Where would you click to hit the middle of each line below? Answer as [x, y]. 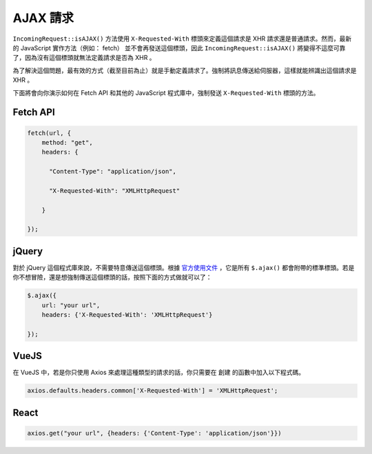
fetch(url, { [49, 133]
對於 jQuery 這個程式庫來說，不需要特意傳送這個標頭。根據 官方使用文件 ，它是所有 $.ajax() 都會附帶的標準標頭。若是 [184, 267]
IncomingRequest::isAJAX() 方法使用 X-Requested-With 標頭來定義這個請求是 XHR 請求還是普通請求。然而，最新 [182, 39]
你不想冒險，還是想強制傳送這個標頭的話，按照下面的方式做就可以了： [112, 277]
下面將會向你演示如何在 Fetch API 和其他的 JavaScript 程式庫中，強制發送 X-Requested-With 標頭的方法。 [166, 92]
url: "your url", [71, 305]
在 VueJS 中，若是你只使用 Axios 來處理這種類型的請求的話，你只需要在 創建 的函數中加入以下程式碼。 [159, 373]
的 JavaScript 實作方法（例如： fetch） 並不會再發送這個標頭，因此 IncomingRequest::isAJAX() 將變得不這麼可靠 [179, 48]
